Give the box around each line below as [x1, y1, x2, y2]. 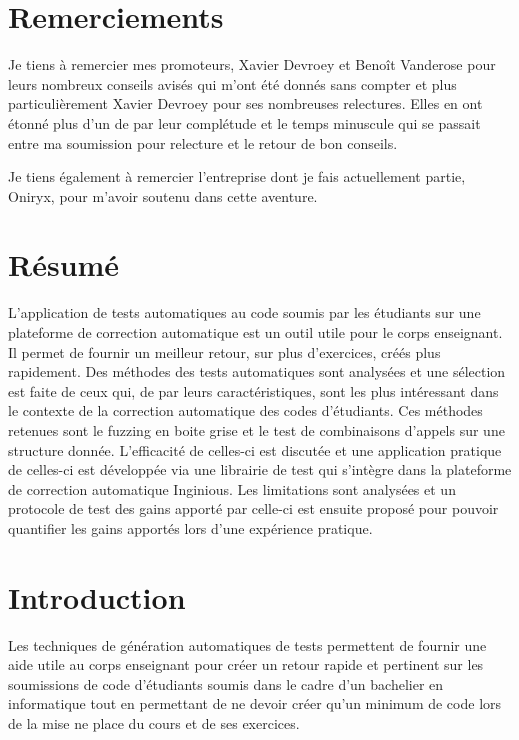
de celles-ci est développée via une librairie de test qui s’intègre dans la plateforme [8, 459, 512, 480]
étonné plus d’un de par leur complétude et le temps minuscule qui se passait [8, 112, 481, 133]
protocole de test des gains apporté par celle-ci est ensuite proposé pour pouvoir [8, 498, 499, 519]
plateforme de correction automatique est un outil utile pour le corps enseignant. [8, 322, 503, 342]
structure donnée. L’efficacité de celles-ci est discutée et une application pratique [8, 439, 502, 460]
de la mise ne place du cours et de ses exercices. [8, 713, 300, 734]
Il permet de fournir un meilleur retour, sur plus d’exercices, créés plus [8, 341, 441, 362]
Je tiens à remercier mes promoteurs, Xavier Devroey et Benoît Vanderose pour [8, 54, 496, 75]
